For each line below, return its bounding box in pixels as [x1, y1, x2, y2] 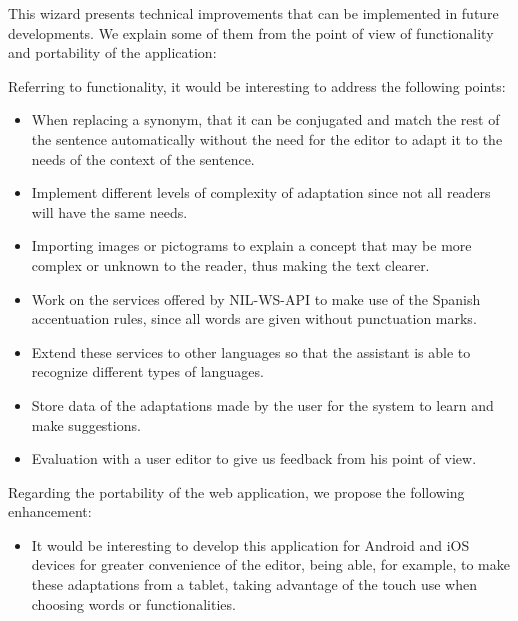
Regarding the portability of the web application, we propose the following [8, 481, 465, 502]
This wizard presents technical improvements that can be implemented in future [8, 3, 499, 23]
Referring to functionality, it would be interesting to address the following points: [8, 75, 506, 96]
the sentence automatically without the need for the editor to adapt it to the [31, 128, 503, 149]
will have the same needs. [31, 201, 188, 222]
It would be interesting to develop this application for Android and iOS [31, 534, 470, 555]
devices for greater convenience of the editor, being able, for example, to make [31, 554, 510, 575]
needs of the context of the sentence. [31, 148, 255, 169]
